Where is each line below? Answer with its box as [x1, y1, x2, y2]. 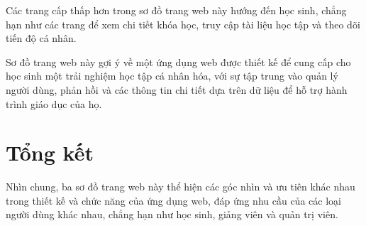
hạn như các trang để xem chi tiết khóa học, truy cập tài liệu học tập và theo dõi [6, 16, 360, 31]
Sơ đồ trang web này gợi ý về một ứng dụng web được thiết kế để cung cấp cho [6, 54, 351, 69]
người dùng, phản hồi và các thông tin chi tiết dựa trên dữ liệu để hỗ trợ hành [6, 82, 348, 97]
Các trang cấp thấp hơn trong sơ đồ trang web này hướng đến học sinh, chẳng [6, 3, 347, 17]
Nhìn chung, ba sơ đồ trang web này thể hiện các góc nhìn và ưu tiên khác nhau [6, 179, 355, 194]
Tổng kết [6, 138, 94, 167]
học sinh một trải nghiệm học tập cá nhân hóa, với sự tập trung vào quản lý [6, 68, 338, 83]
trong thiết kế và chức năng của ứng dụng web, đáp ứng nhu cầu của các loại [6, 193, 341, 208]
